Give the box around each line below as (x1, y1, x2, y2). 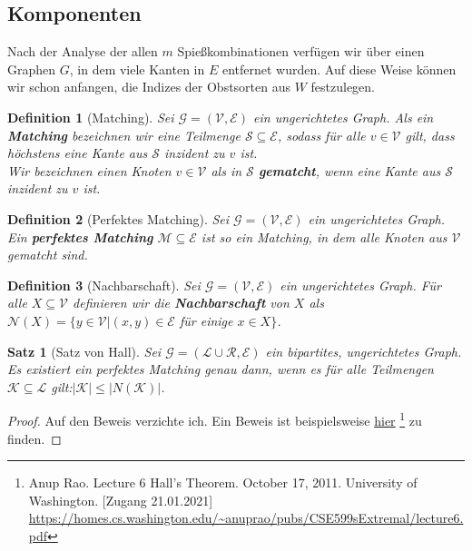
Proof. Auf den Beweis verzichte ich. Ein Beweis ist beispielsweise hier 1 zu (7, 408, 422, 429)
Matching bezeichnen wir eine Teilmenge (7, 125, 241, 144)
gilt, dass (405, 125, 455, 144)
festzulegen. (310, 77, 376, 96)
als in (211, 161, 242, 180)
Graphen (7, 59, 56, 78)
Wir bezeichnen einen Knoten (7, 161, 172, 180)
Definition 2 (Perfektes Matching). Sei (7, 209, 230, 228)
